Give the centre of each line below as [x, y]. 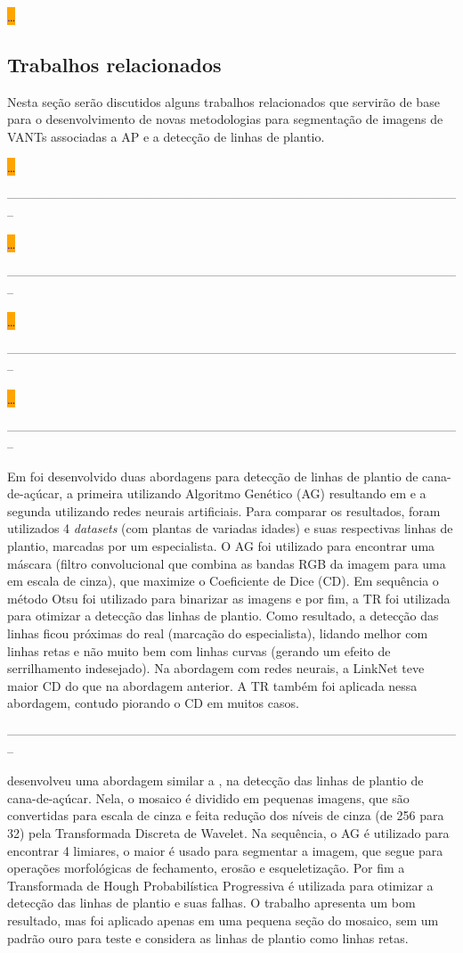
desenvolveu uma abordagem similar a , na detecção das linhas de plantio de [215, 780]
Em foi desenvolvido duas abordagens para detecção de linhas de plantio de [213, 476]
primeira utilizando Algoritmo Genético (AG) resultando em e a [252, 493]
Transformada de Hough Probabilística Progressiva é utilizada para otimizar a [220, 885]
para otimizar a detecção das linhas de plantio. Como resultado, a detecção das [223, 616]
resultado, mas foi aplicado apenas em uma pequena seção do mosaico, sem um [223, 920]
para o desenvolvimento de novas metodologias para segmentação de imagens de [225, 119]
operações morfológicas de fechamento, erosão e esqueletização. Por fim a [206, 868]
